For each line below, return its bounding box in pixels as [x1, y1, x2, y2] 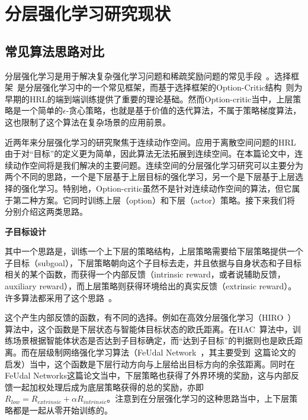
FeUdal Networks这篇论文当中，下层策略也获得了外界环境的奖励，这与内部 [5, 369, 291, 382]
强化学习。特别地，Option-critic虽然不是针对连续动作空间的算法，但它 [21, 182, 292, 194]
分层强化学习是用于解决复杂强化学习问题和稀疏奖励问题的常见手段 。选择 [5, 69, 291, 82]
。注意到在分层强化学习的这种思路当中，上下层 [107, 392, 290, 405]
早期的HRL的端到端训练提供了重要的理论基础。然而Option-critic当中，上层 [5, 92, 293, 105]
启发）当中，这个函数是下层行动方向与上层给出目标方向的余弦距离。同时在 [5, 357, 295, 370]
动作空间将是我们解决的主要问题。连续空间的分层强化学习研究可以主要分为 [12, 159, 303, 171]
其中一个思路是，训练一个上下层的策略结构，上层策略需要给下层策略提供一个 [5, 245, 303, 257]
